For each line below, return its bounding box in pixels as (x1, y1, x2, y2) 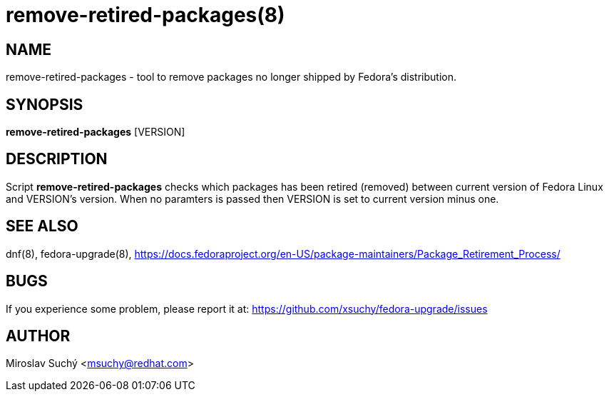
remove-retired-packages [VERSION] (6, 126, 185, 139)
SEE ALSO (6, 217, 78, 236)
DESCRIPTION (6, 150, 108, 169)
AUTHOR (6, 326, 71, 345)
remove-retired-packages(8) (6, 3, 285, 27)
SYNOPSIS (6, 95, 83, 114)
